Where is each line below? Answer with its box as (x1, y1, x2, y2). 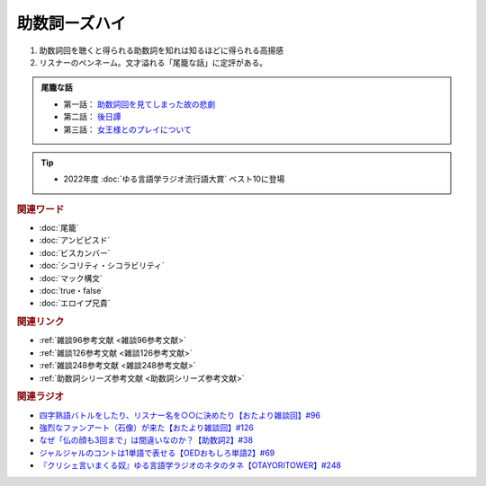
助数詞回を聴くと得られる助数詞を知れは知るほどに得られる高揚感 (39, 45, 283, 56)
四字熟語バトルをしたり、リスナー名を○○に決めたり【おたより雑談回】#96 (39, 410, 321, 420)
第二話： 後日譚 (63, 111, 121, 122)
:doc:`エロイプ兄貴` (39, 297, 112, 309)
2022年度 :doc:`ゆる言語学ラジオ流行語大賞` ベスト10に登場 (63, 173, 285, 184)
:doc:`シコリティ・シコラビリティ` (39, 261, 166, 271)
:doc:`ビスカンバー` (39, 247, 112, 258)
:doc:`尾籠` (39, 222, 80, 233)
